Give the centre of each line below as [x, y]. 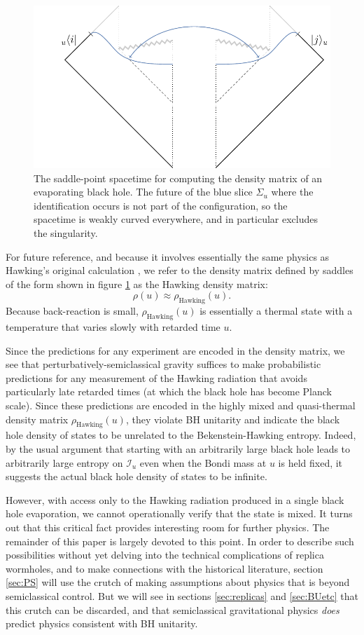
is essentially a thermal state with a [276, 311]
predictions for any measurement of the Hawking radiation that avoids [156, 377]
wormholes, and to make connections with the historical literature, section [164, 568]
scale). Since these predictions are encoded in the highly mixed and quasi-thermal [181, 405]
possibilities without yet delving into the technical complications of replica [165, 555]
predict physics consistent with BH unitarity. [102, 623]
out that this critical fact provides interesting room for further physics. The [168, 527]
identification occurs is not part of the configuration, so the [161, 205]
